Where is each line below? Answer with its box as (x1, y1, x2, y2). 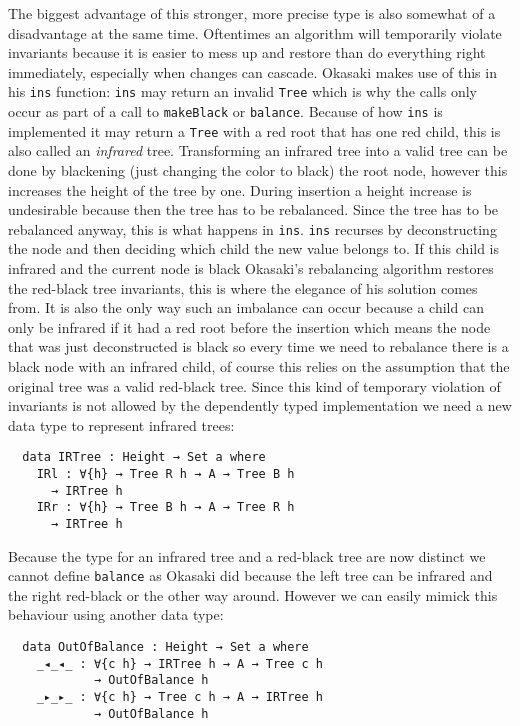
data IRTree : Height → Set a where (22, 450, 266, 465)
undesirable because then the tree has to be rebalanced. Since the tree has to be (8, 199, 499, 220)
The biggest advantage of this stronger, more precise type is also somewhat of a (8, 3, 496, 23)
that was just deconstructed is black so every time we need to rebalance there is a (8, 336, 509, 357)
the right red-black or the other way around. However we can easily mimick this (8, 584, 498, 605)
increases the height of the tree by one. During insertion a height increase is (8, 179, 472, 200)
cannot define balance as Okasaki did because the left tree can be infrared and (8, 565, 493, 586)
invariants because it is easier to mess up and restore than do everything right (8, 42, 486, 63)
